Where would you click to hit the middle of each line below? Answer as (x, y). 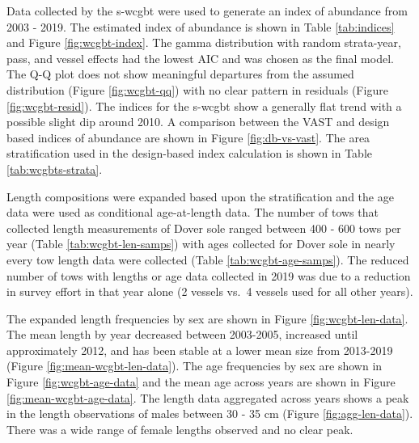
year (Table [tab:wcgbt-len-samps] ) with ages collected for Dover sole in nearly (201, 244)
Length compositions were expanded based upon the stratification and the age (200, 196)
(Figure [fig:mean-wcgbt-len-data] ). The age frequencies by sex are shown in (195, 366)
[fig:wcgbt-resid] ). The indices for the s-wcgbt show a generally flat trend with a (204, 105)
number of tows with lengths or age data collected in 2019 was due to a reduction (209, 275)
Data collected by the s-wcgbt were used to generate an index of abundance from (207, 11)
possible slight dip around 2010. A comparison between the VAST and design (198, 122)
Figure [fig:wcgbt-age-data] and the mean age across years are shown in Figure (201, 382)
